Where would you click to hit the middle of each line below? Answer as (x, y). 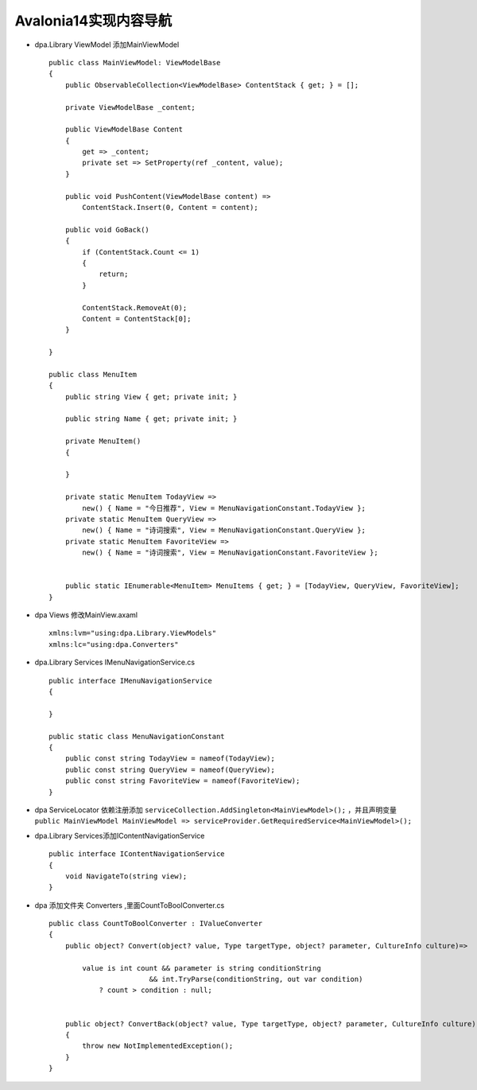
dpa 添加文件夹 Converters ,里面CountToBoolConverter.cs (130, 905)
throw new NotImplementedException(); (158, 1046)
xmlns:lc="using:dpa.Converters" (114, 644)
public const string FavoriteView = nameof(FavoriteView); (182, 781)
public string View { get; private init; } (151, 397)
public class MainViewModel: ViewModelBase (135, 62)
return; (114, 274)
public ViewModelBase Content (124, 130)
